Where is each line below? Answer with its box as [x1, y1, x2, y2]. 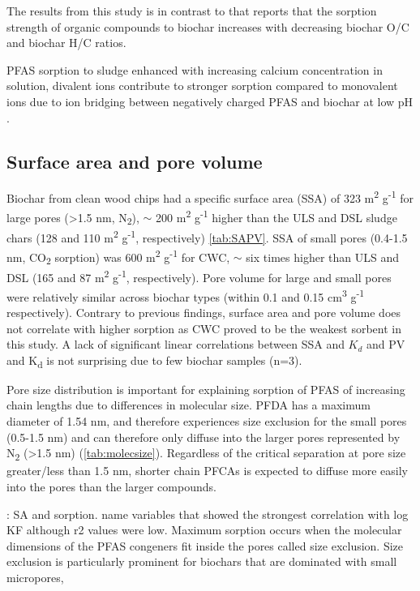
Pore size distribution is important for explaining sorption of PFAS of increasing [6, 380, 405, 397]
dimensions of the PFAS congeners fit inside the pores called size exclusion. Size [6, 537, 404, 554]
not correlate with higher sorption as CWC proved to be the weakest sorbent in [6, 319, 402, 336]
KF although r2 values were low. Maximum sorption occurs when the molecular [6, 521, 402, 538]
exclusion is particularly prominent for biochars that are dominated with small [6, 553, 397, 570]
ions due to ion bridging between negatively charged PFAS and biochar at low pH [6, 92, 414, 109]
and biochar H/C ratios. [6, 34, 126, 51]
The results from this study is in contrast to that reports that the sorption [6, 2, 377, 19]
